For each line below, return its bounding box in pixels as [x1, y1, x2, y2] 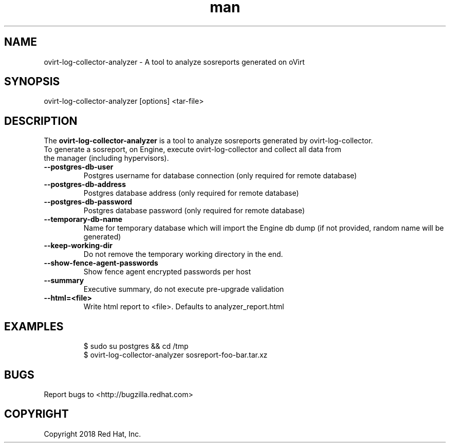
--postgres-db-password [44, 197, 133, 207]
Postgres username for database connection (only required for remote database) [83, 171, 357, 180]
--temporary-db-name [44, 215, 123, 224]
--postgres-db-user [44, 162, 114, 172]
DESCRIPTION [4, 114, 78, 127]
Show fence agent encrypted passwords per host [83, 267, 251, 276]
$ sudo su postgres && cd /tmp [83, 342, 189, 351]
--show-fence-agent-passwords [44, 258, 158, 268]
